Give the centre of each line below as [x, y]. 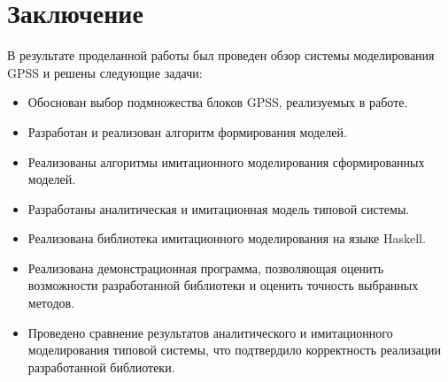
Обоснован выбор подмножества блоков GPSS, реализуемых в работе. [218, 102]
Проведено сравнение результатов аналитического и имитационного [210, 332]
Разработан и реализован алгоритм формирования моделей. [187, 131]
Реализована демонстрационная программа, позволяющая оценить [206, 267]
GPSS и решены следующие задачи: [105, 72]
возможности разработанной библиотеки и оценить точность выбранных [223, 285]
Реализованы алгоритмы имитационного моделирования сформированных [226, 161]
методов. [51, 303]
